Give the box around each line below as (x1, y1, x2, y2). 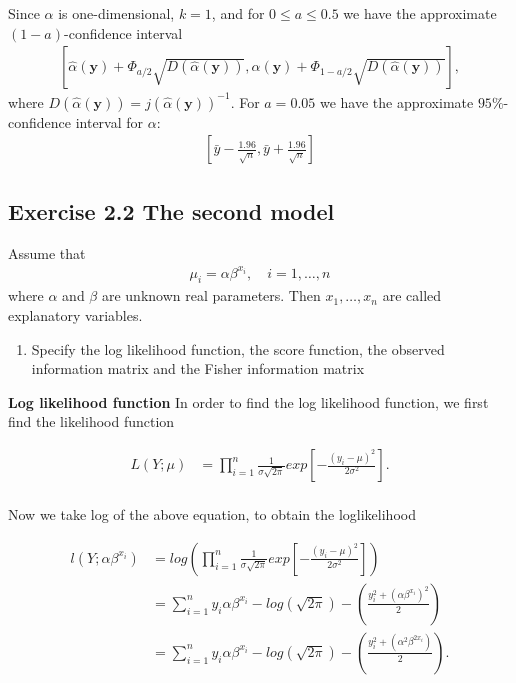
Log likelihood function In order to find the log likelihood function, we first (8, 391, 489, 412)
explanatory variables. (8, 305, 143, 326)
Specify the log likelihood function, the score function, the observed (31, 338, 445, 359)
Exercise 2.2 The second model (8, 195, 335, 226)
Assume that (8, 242, 86, 263)
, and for (211, 3, 265, 23)
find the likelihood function (8, 411, 175, 432)
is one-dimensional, (58, 3, 175, 23)
